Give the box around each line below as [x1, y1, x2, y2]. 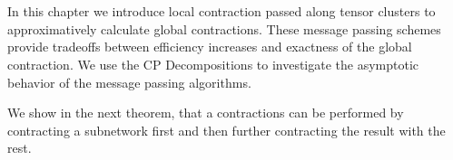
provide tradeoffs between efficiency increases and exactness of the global [7, 37, 412, 56]
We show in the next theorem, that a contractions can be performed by [7, 103, 404, 122]
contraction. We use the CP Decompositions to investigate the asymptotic [7, 54, 419, 73]
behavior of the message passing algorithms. [7, 72, 251, 91]
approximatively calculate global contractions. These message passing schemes [7, 19, 441, 38]
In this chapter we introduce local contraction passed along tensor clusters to [7, 2, 436, 21]
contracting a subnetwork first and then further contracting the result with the [7, 120, 446, 139]
